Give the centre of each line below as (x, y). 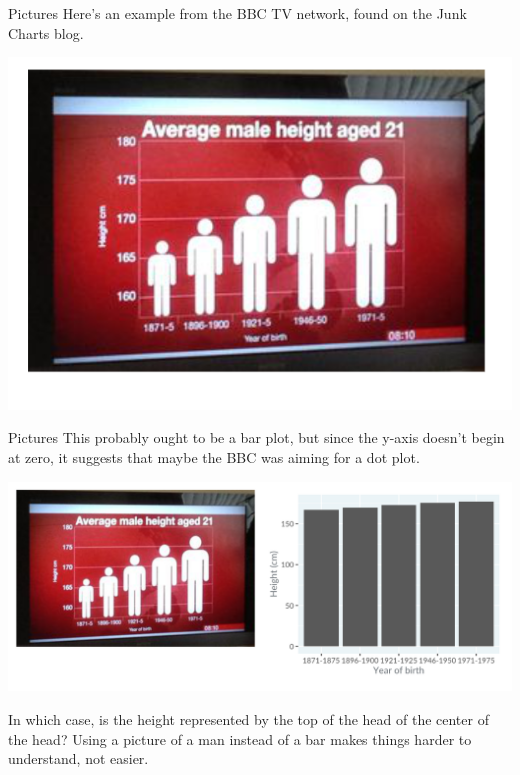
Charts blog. (46, 32)
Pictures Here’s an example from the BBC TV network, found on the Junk (237, 13)
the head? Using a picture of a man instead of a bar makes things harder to (240, 738)
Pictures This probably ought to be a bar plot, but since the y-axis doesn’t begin (256, 437)
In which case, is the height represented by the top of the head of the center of (248, 718)
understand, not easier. (78, 758)
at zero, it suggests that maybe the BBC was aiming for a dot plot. (214, 457)
